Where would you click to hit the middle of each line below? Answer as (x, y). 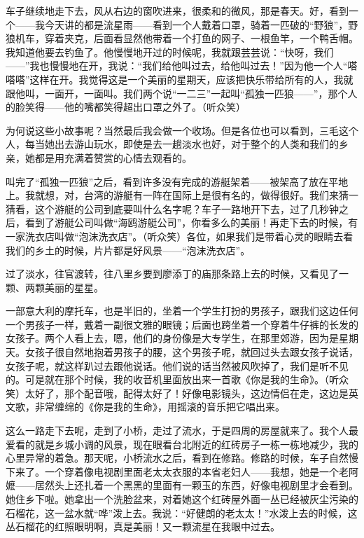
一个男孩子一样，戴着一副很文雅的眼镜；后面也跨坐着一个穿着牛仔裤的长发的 (182, 324)
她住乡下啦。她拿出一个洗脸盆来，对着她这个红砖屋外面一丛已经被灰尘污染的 (182, 499)
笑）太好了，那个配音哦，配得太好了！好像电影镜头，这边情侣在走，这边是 (177, 393)
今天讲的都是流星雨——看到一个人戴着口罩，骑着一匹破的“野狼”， (196, 24)
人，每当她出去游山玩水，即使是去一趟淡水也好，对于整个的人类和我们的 (172, 144)
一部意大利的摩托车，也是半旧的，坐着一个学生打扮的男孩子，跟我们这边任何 (182, 311)
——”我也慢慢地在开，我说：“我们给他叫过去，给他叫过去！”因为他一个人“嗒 (182, 65)
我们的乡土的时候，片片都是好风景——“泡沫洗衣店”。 (128, 250)
